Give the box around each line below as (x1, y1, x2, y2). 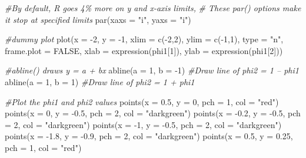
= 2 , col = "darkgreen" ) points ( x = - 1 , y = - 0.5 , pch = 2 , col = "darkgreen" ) (5, 118, 282, 130)
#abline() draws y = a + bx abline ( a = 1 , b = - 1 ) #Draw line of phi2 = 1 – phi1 (5, 64, 299, 76)
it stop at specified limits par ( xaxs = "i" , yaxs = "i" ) (5, 13, 191, 25)
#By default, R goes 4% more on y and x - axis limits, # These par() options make (5, 2, 301, 14)
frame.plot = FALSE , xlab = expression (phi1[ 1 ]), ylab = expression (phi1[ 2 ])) (5, 44, 283, 56)
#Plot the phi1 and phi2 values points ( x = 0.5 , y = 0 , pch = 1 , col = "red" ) (5, 95, 279, 107)
